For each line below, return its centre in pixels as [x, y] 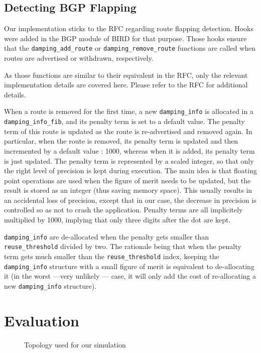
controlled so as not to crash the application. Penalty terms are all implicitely [123, 210]
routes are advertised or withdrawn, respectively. [79, 58]
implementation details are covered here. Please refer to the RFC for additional [126, 85]
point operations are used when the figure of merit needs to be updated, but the [127, 180]
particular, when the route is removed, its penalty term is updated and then [121, 141]
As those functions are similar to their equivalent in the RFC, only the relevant [126, 75]
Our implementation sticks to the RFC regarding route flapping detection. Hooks [129, 28]
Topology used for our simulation [75, 344]
